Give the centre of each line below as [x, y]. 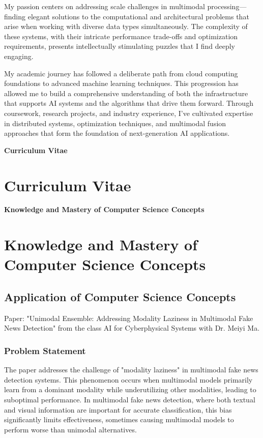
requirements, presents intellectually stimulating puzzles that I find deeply [120, 46]
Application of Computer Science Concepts [120, 296]
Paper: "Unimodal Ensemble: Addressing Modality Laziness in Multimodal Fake [129, 318]
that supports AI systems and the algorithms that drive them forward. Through [129, 103]
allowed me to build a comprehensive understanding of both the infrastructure [126, 93]
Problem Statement [45, 350]
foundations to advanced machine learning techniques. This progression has [121, 83]
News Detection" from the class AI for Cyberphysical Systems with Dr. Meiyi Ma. [132, 328]
